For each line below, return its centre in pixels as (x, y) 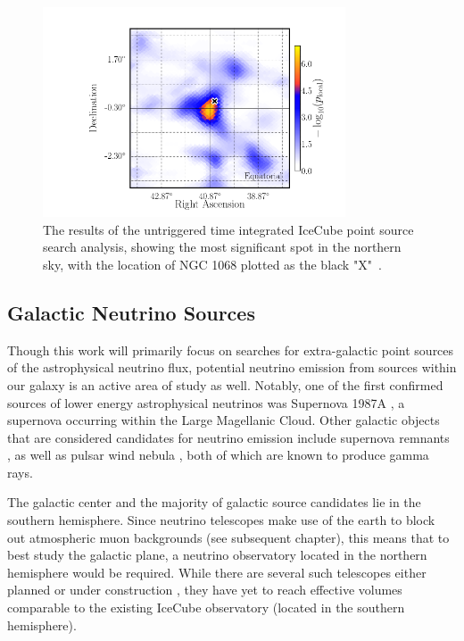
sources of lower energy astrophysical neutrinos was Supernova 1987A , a (206, 402)
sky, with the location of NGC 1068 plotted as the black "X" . (212, 264)
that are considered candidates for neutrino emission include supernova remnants (228, 437)
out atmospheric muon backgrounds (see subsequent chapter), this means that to (228, 537)
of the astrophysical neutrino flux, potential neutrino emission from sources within (232, 367)
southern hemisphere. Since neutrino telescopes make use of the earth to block (221, 520)
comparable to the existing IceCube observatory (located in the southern (206, 608)
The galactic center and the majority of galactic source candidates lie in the (214, 502)
